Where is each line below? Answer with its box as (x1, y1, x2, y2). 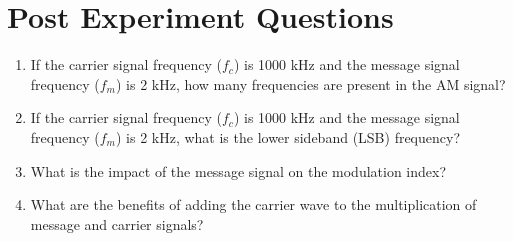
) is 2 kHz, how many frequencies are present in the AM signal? (115, 73, 506, 94)
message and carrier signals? (30, 213, 204, 234)
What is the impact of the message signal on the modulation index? (30, 160, 447, 181)
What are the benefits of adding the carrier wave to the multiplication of (30, 194, 477, 215)
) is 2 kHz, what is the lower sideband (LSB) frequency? (115, 126, 461, 147)
